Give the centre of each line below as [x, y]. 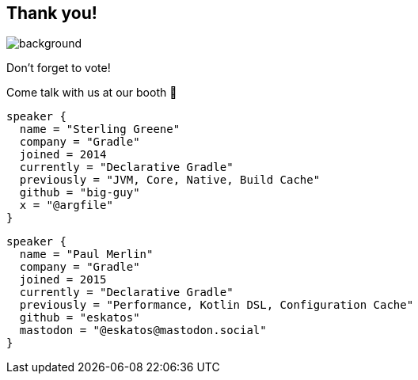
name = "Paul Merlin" [86, 255]
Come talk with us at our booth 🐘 [92, 93]
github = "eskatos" [80, 318]
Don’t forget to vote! [59, 68]
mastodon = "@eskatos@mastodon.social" [143, 331]
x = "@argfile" [66, 205]
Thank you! [52, 13]
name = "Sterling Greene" [100, 129]
